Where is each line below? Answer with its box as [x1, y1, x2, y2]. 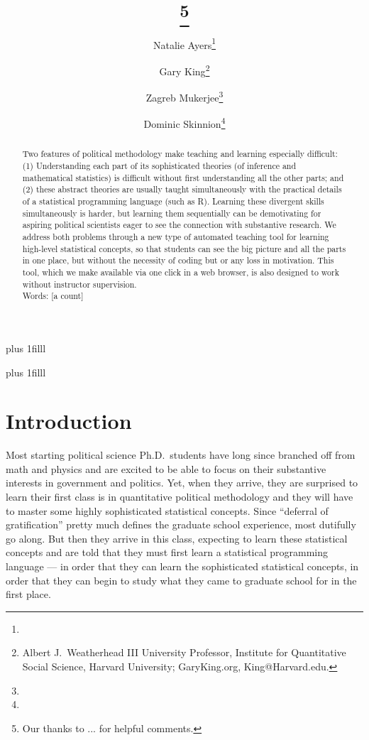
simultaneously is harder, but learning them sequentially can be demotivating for [22, 207, 321, 219]
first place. [6, 587, 51, 602]
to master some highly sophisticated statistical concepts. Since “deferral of [6, 503, 329, 518]
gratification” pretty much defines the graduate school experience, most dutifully [6, 517, 356, 532]
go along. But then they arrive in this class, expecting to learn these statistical [6, 530, 348, 545]
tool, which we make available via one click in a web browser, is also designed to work [22, 266, 339, 278]
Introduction [6, 406, 132, 435]
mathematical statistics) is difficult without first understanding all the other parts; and [22, 171, 344, 183]
